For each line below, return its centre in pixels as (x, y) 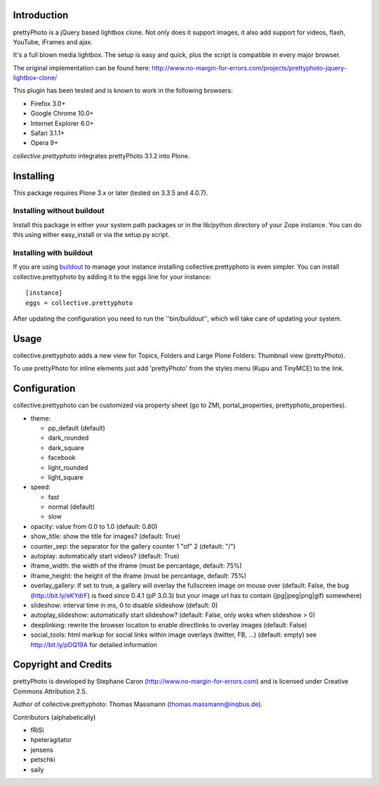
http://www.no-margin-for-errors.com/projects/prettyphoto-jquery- (250, 68)
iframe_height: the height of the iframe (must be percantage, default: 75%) (139, 575)
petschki (43, 760)
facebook (62, 458)
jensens (42, 750)
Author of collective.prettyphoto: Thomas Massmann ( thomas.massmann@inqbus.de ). (138, 704)
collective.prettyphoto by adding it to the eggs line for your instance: (112, 276)
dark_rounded (68, 438)
